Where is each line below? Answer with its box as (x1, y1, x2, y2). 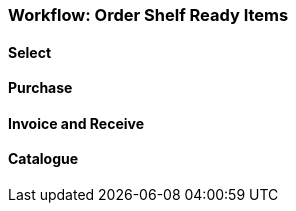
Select (8, 43, 52, 61)
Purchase (8, 79, 73, 97)
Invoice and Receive (8, 114, 145, 132)
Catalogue (8, 150, 79, 168)
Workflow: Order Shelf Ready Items (8, 5, 289, 25)
